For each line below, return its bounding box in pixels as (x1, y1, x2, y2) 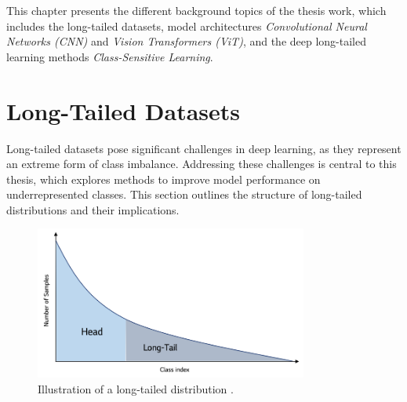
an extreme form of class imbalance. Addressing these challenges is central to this (6, 155, 397, 172)
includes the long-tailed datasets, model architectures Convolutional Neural (6, 17, 367, 34)
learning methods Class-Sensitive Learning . (6, 48, 213, 64)
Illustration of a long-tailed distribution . (38, 380, 234, 397)
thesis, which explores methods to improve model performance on (6, 170, 321, 187)
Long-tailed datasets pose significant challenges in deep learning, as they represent (6, 140, 402, 156)
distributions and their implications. (6, 201, 180, 217)
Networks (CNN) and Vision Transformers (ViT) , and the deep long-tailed (6, 33, 366, 49)
